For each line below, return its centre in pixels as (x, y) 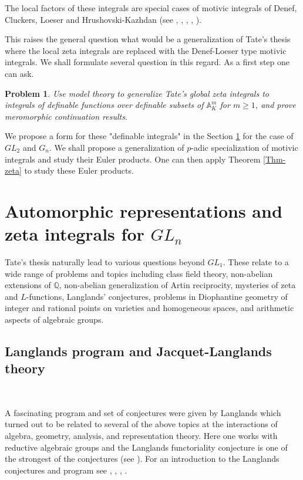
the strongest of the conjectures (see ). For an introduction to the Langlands (142, 459)
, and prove (275, 105)
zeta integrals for (75, 234)
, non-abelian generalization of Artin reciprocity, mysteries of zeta (177, 285)
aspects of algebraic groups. (54, 319)
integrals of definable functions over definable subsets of (104, 105)
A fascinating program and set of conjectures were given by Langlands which (143, 412)
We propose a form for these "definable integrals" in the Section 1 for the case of (149, 136)
